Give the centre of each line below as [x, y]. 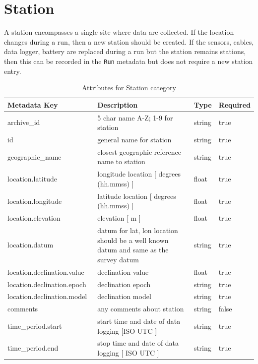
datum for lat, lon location [138, 230]
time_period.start [35, 326]
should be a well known [133, 240]
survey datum [118, 259]
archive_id [24, 122]
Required [234, 104]
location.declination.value [46, 272]
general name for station [134, 140]
